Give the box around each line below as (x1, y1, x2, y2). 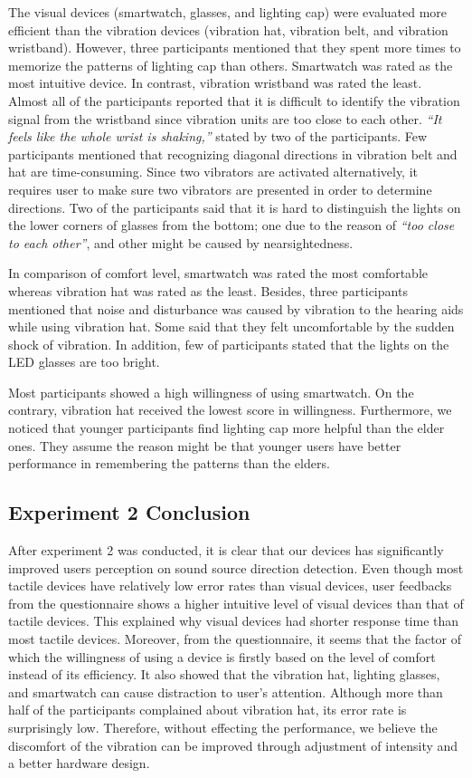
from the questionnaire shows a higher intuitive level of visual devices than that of (8, 593, 464, 612)
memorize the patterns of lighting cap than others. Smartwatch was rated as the (8, 55, 453, 74)
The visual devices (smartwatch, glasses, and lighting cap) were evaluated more (8, 3, 448, 21)
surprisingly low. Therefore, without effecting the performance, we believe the (8, 717, 438, 736)
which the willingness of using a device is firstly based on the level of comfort (8, 647, 436, 666)
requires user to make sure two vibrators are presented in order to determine (8, 179, 432, 198)
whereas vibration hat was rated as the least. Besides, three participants (8, 281, 408, 300)
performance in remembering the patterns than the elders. (8, 454, 330, 473)
